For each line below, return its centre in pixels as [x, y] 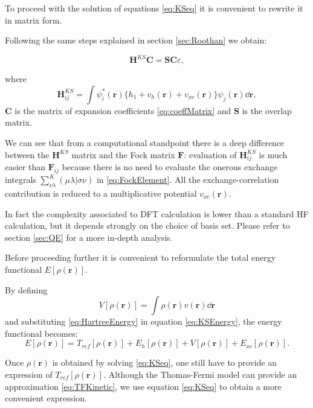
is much [273, 154]
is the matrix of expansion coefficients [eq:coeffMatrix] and [123, 110]
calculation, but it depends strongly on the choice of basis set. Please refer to [147, 225]
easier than [25, 167]
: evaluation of [210, 154]
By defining [26, 289]
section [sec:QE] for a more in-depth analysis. [89, 237]
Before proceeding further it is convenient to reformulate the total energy [140, 257]
